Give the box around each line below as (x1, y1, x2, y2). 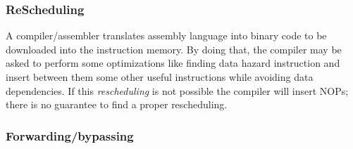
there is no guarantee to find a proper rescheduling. (6, 97, 228, 112)
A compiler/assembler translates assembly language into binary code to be (6, 28, 327, 43)
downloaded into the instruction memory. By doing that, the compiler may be (6, 41, 342, 56)
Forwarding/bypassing (6, 127, 134, 144)
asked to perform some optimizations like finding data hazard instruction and (6, 56, 340, 70)
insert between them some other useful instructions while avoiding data (6, 70, 314, 84)
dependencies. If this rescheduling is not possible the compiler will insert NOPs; (6, 83, 349, 98)
